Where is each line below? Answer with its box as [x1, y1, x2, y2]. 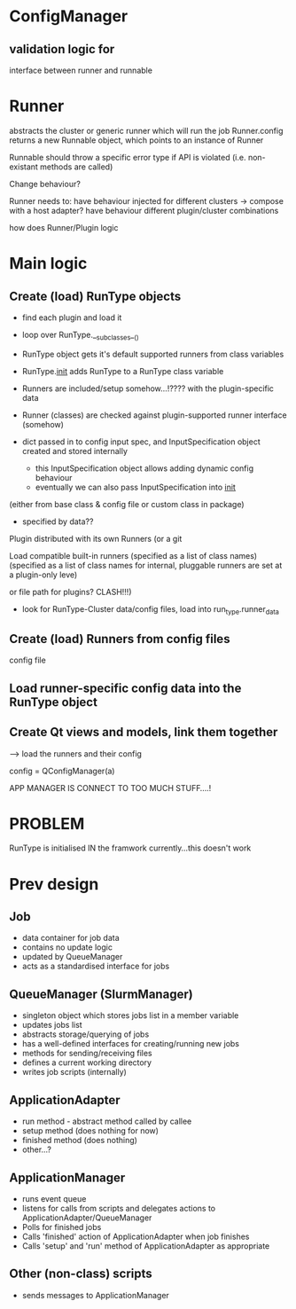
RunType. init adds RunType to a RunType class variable [21, 365, 224, 376]
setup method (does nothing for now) [21, 1125, 160, 1136]
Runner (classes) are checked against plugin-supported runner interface [21, 410, 287, 420]
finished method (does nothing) [21, 1135, 137, 1146]
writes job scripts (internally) [21, 1067, 127, 1078]
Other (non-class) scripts [9, 1266, 152, 1282]
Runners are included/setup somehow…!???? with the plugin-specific [21, 383, 275, 394]
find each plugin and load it [21, 312, 122, 323]
